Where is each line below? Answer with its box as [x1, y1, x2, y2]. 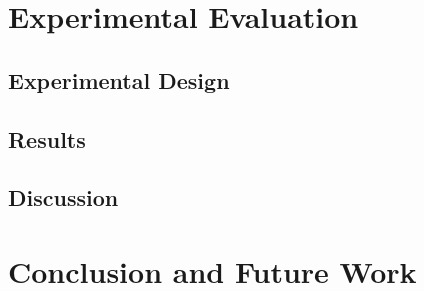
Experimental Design [8, 64, 230, 95]
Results [8, 123, 86, 154]
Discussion [8, 182, 119, 213]
